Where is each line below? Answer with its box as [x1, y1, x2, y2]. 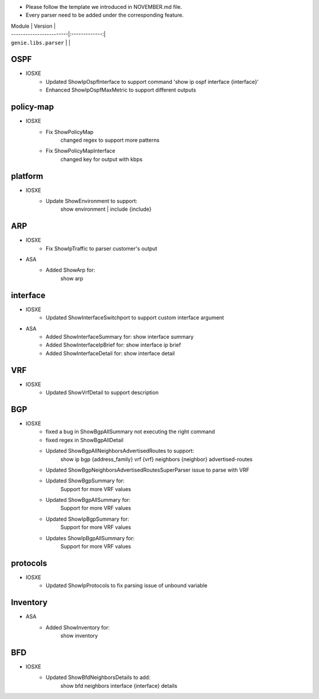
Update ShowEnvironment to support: [45, 198, 138, 205]
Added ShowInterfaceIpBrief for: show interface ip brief [45, 341, 181, 348]
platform [11, 171, 44, 181]
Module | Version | [11, 22, 56, 30]
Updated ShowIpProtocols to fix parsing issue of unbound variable [45, 582, 208, 589]
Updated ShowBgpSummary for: [45, 477, 125, 484]
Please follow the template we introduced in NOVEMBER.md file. [25, 4, 183, 10]
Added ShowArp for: [45, 266, 96, 274]
